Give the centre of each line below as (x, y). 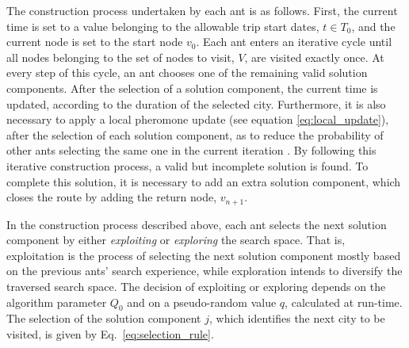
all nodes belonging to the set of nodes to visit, (120, 57)
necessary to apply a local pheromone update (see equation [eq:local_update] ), (198, 119)
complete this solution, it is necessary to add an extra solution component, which (204, 181)
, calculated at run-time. (344, 302)
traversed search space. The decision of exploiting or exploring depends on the (196, 286)
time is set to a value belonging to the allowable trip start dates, (163, 26)
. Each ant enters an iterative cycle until (294, 42)
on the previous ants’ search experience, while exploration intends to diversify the (204, 271)
